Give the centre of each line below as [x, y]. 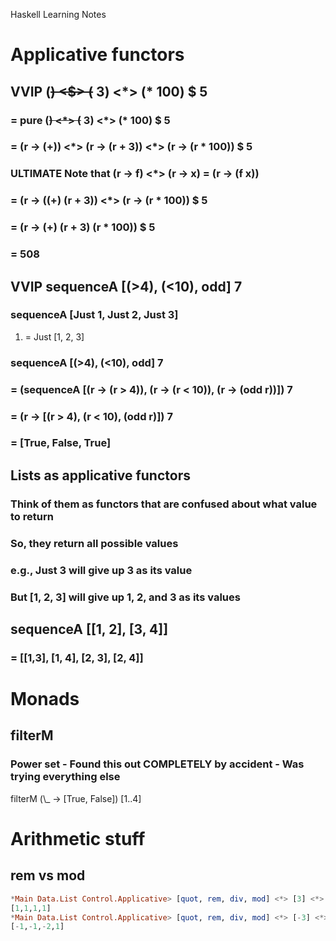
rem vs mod [48, 875]
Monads [45, 699]
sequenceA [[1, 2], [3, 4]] [89, 629]
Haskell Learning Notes [58, 14]
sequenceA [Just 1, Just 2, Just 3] [94, 315]
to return [32, 516]
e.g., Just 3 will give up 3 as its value [101, 570]
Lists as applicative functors [100, 475]
